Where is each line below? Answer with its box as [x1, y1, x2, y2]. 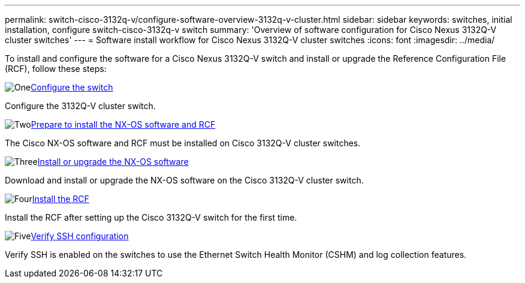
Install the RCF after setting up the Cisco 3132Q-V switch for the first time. [5, 212, 297, 222]
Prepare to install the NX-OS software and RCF [31, 119, 216, 130]
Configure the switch [31, 82, 113, 92]
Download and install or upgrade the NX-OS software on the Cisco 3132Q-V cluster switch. [5, 175, 364, 185]
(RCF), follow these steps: [5, 64, 107, 74]
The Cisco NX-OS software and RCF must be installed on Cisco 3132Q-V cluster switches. [5, 138, 361, 148]
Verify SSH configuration [31, 231, 129, 241]
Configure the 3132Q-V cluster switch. [5, 101, 156, 111]
